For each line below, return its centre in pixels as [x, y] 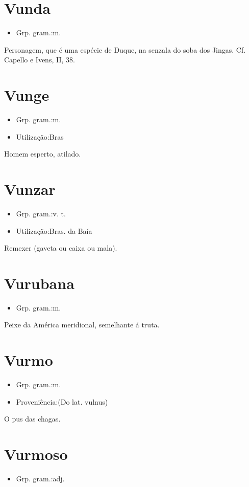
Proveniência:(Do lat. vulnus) [62, 401]
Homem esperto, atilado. [43, 154]
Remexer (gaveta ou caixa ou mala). [61, 248]
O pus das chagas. [32, 419]
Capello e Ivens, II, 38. [40, 60]
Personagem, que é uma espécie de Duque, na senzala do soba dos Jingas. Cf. [125, 49]
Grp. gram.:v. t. [41, 213]
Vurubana [39, 283]
